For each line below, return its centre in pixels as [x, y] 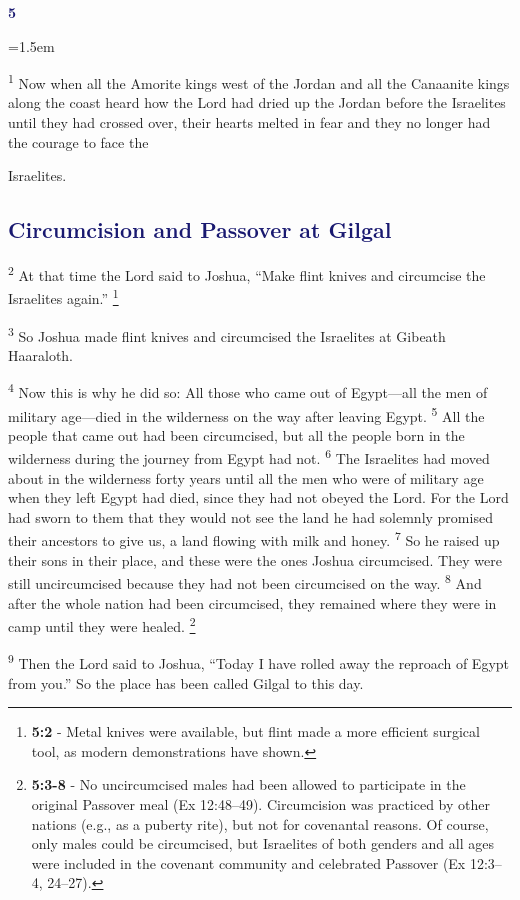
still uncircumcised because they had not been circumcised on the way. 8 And [245, 581]
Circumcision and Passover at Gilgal [200, 229]
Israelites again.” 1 [63, 296]
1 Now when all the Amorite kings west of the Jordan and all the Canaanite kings [259, 81]
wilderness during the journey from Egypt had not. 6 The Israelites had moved [249, 457]
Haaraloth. [41, 354]
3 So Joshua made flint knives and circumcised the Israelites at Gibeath [227, 334]
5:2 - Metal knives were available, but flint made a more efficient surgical [255, 731]
